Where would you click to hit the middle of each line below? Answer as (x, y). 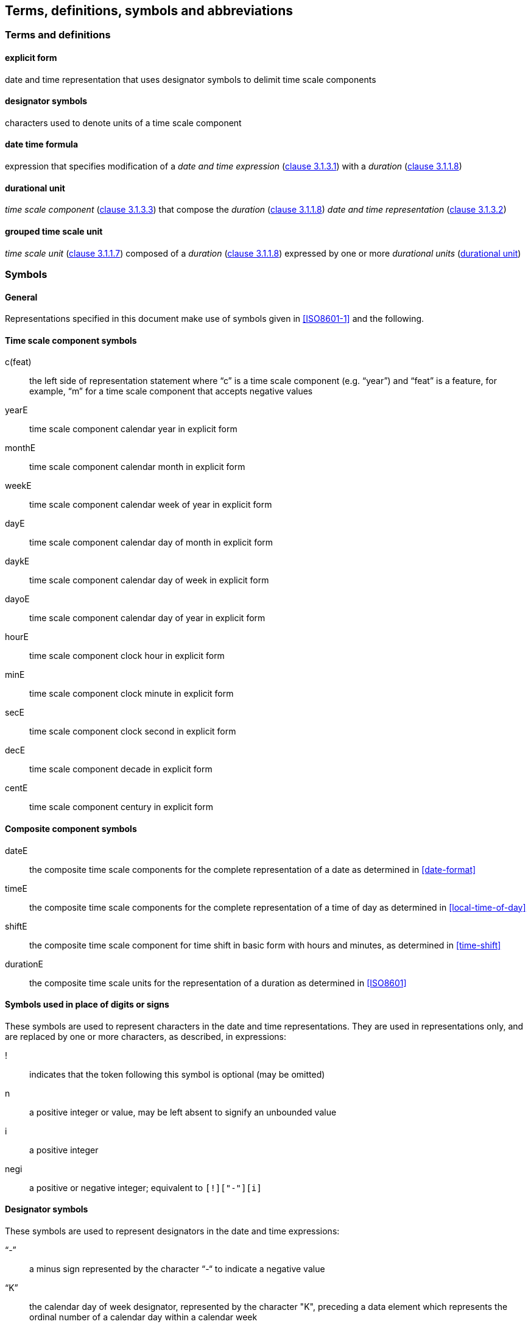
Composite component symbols (71, 828)
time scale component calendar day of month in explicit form (151, 543)
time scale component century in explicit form (121, 807)
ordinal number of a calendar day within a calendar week (143, 1317)
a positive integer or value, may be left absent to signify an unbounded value (183, 1112)
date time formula (42, 144)
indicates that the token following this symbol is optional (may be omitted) (177, 1074)
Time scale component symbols (71, 340)
